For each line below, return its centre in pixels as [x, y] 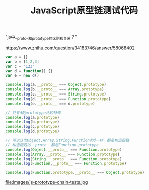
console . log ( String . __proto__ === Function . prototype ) [64, 159]
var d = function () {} [29, 71]
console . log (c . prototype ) [32, 127]
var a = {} [17, 57]
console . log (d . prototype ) [32, 131]
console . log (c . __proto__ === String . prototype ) [56, 94]
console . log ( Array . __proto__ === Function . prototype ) [63, 154]
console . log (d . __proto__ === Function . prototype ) [58, 99]
